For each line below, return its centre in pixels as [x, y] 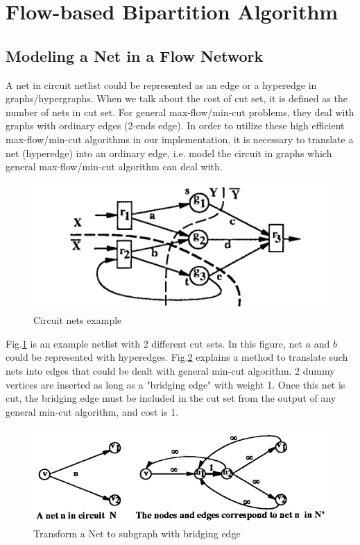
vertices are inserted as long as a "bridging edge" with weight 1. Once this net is [175, 384]
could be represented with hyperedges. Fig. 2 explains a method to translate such [177, 357]
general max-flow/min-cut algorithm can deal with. [114, 166]
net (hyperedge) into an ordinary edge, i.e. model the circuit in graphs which [169, 153]
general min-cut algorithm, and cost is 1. [92, 411]
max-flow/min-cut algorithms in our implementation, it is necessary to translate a [180, 139]
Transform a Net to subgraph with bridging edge [137, 533]
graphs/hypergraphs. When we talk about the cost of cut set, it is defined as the [177, 98]
